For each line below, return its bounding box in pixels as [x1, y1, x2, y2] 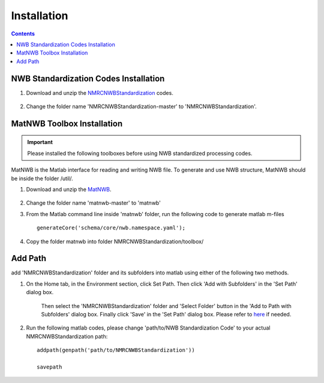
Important [27, 139, 53, 146]
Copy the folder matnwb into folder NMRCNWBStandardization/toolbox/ [26, 238, 204, 245]
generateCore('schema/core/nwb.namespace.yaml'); [37, 225, 186, 231]
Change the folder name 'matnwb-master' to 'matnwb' [26, 199, 161, 207]
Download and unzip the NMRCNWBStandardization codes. [26, 89, 173, 96]
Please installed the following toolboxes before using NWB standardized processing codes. [27, 149, 253, 157]
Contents [11, 30, 35, 37]
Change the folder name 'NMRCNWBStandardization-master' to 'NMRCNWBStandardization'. [26, 103, 257, 110]
